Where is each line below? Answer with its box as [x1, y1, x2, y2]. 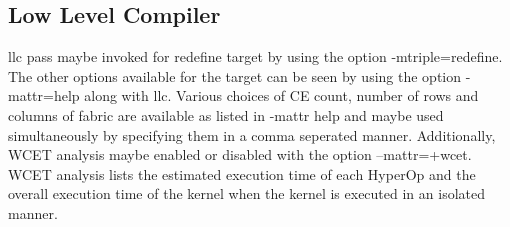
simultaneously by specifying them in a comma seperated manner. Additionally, [8, 124, 496, 145]
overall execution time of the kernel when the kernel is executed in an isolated [8, 183, 486, 204]
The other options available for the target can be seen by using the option [8, 65, 462, 86]
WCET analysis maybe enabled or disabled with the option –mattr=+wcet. [8, 144, 472, 165]
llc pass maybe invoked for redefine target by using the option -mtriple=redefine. [8, 46, 503, 67]
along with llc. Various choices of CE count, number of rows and [84, 85, 479, 106]
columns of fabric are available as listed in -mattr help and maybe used [8, 104, 444, 125]
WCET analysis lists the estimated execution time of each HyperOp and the [8, 163, 476, 184]
